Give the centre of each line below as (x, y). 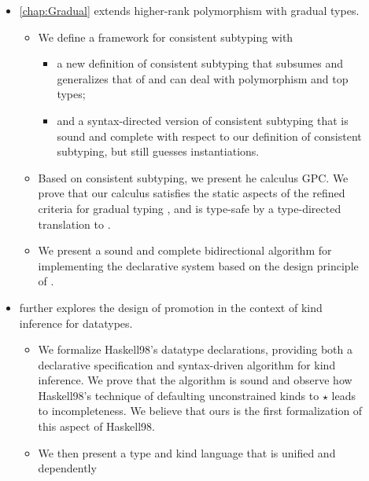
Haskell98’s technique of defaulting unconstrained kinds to (179, 395)
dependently (67, 468)
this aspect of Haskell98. (96, 426)
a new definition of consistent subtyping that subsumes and (200, 63)
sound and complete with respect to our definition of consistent (209, 136)
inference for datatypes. (76, 323)
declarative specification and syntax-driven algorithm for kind (187, 364)
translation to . (74, 224)
